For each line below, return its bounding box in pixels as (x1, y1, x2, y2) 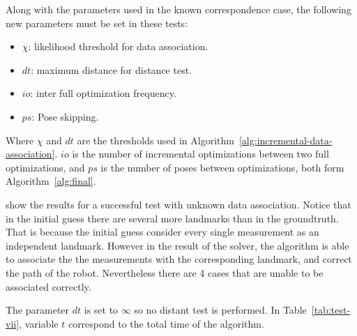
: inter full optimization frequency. (30, 86, 176, 100)
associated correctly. (6, 279, 91, 293)
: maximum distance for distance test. (31, 62, 192, 77)
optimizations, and (6, 160, 85, 174)
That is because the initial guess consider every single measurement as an (6, 224, 319, 239)
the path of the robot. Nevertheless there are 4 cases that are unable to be (6, 265, 324, 280)
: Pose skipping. (31, 109, 99, 123)
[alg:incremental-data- (238, 132, 333, 147)
